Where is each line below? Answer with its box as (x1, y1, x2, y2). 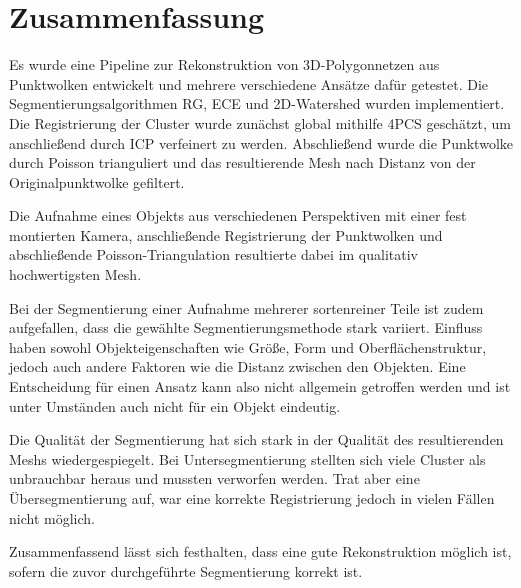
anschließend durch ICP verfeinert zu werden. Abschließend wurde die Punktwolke (9, 132, 513, 153)
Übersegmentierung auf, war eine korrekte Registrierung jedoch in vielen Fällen (9, 488, 495, 508)
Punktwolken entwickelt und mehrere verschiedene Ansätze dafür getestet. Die (9, 73, 489, 94)
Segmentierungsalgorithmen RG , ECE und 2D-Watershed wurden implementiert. (9, 93, 505, 114)
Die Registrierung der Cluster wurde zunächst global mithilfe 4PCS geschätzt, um (9, 112, 511, 133)
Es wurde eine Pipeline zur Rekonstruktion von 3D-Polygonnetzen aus (9, 54, 440, 75)
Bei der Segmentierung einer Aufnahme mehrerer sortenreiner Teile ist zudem (9, 297, 484, 318)
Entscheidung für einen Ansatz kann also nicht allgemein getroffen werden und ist (9, 376, 511, 397)
